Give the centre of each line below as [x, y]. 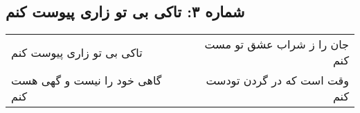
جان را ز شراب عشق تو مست [277, 44]
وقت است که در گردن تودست [277, 80]
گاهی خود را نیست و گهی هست [87, 80]
